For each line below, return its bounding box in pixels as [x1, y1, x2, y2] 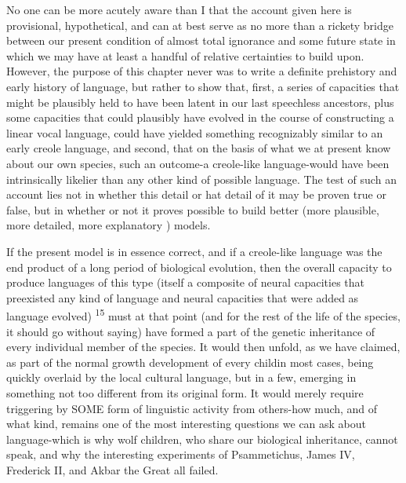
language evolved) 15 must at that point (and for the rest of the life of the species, [6, 306, 401, 324]
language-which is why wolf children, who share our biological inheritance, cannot [6, 430, 398, 447]
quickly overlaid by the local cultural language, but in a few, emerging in [6, 369, 357, 386]
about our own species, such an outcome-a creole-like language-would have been [6, 155, 390, 171]
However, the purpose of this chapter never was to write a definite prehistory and [6, 63, 397, 79]
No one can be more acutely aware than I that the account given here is [6, 2, 352, 17]
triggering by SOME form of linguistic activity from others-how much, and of [6, 400, 378, 416]
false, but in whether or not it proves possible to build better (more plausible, [6, 201, 379, 218]
